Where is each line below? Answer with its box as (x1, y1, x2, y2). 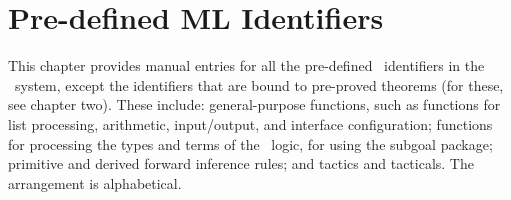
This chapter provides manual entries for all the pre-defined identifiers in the (8, 55, 485, 76)
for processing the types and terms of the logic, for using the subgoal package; (8, 133, 493, 154)
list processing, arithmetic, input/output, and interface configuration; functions (8, 113, 493, 134)
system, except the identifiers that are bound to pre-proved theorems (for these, (14, 74, 504, 95)
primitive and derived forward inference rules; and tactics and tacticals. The (8, 153, 474, 174)
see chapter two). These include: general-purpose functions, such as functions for (8, 94, 501, 115)
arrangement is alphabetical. (8, 172, 182, 193)
